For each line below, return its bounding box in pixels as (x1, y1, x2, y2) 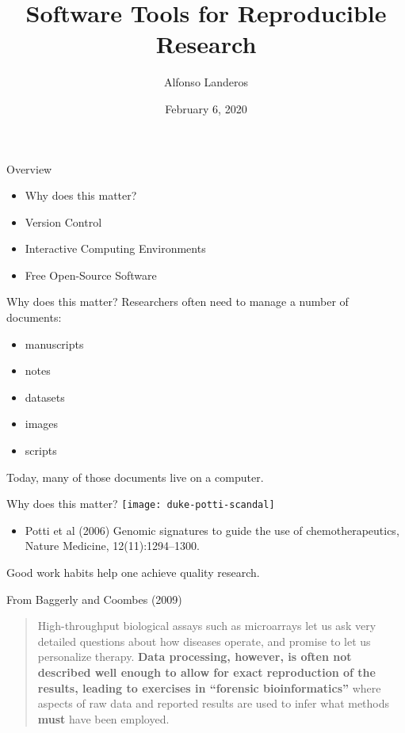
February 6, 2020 (165, 100, 247, 116)
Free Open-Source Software (25, 266, 157, 283)
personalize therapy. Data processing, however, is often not (37, 648, 352, 665)
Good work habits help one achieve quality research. (6, 564, 260, 581)
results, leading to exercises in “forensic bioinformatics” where (37, 679, 381, 696)
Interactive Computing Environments (25, 240, 206, 257)
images (25, 415, 59, 432)
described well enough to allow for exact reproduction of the (37, 664, 376, 681)
